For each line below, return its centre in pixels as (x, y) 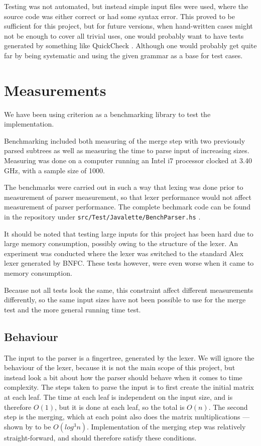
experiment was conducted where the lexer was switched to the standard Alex (124, 253)
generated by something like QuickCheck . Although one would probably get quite (130, 45)
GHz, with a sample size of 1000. (54, 170)
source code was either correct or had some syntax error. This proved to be (119, 16)
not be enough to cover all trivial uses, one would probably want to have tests (124, 35)
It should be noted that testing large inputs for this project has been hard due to (129, 233)
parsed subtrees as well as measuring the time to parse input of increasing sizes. (127, 150)
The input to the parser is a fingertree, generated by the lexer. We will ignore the (129, 357)
